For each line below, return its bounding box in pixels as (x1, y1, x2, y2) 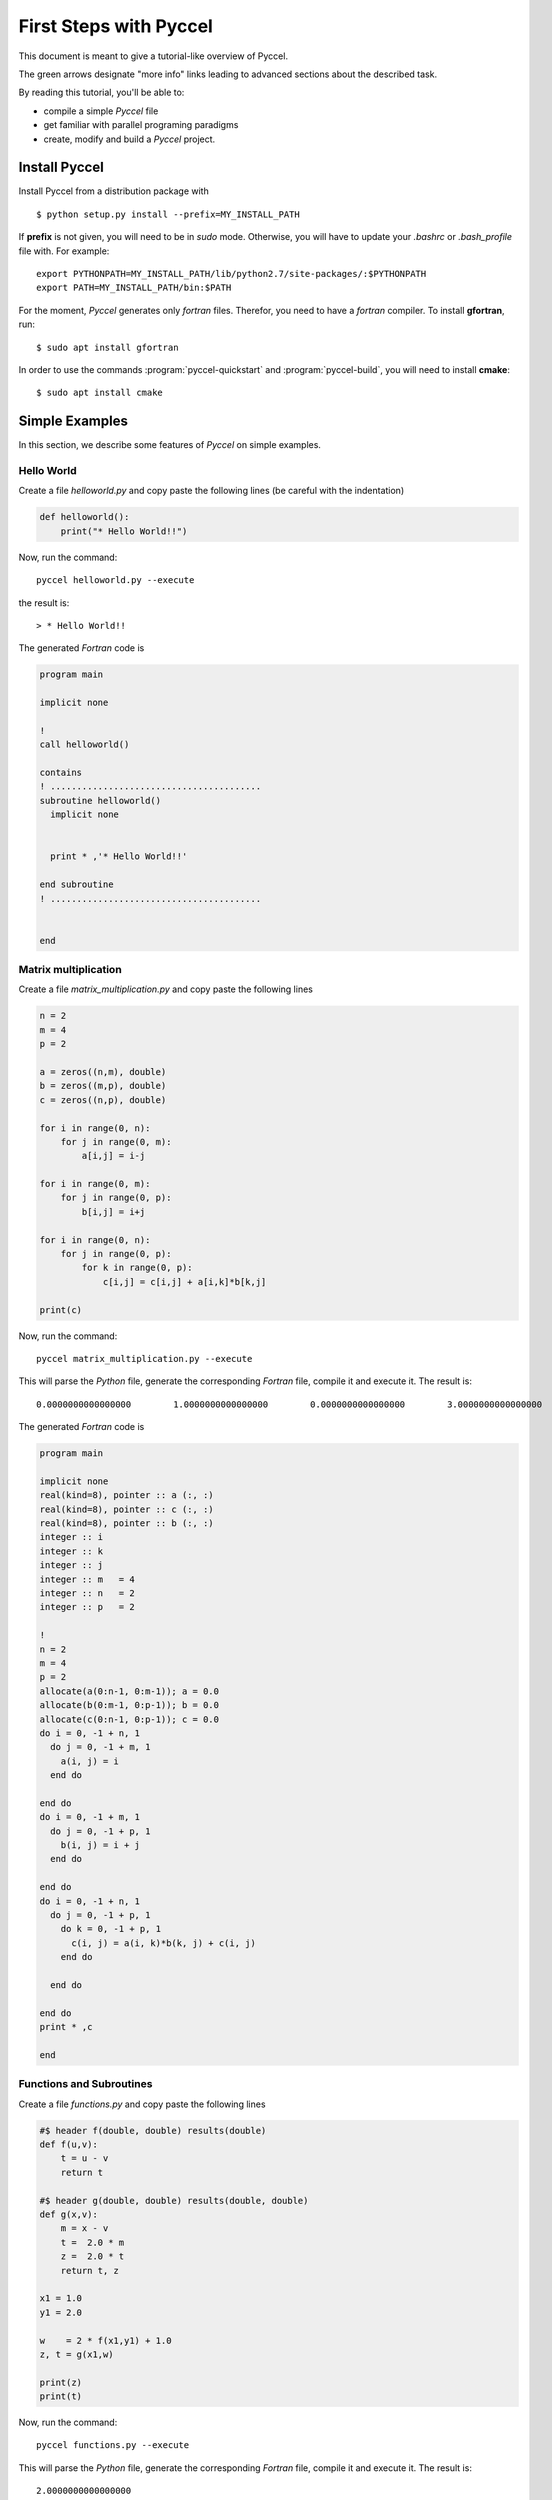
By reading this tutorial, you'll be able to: (18, 86, 185, 99)
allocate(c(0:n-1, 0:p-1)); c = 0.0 (39, 1713, 220, 1725)
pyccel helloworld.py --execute (36, 575, 195, 586)
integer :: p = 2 (39, 1601, 135, 1613)
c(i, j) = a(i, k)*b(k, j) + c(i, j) (71, 1937, 257, 1949)
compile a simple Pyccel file (43, 105, 159, 117)
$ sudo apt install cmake (36, 387, 164, 399)
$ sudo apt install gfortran (36, 341, 179, 353)
